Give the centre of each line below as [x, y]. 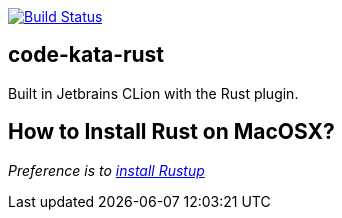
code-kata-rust [86, 55]
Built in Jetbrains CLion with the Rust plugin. [153, 93]
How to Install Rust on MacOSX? [171, 132]
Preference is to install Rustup [106, 170]
